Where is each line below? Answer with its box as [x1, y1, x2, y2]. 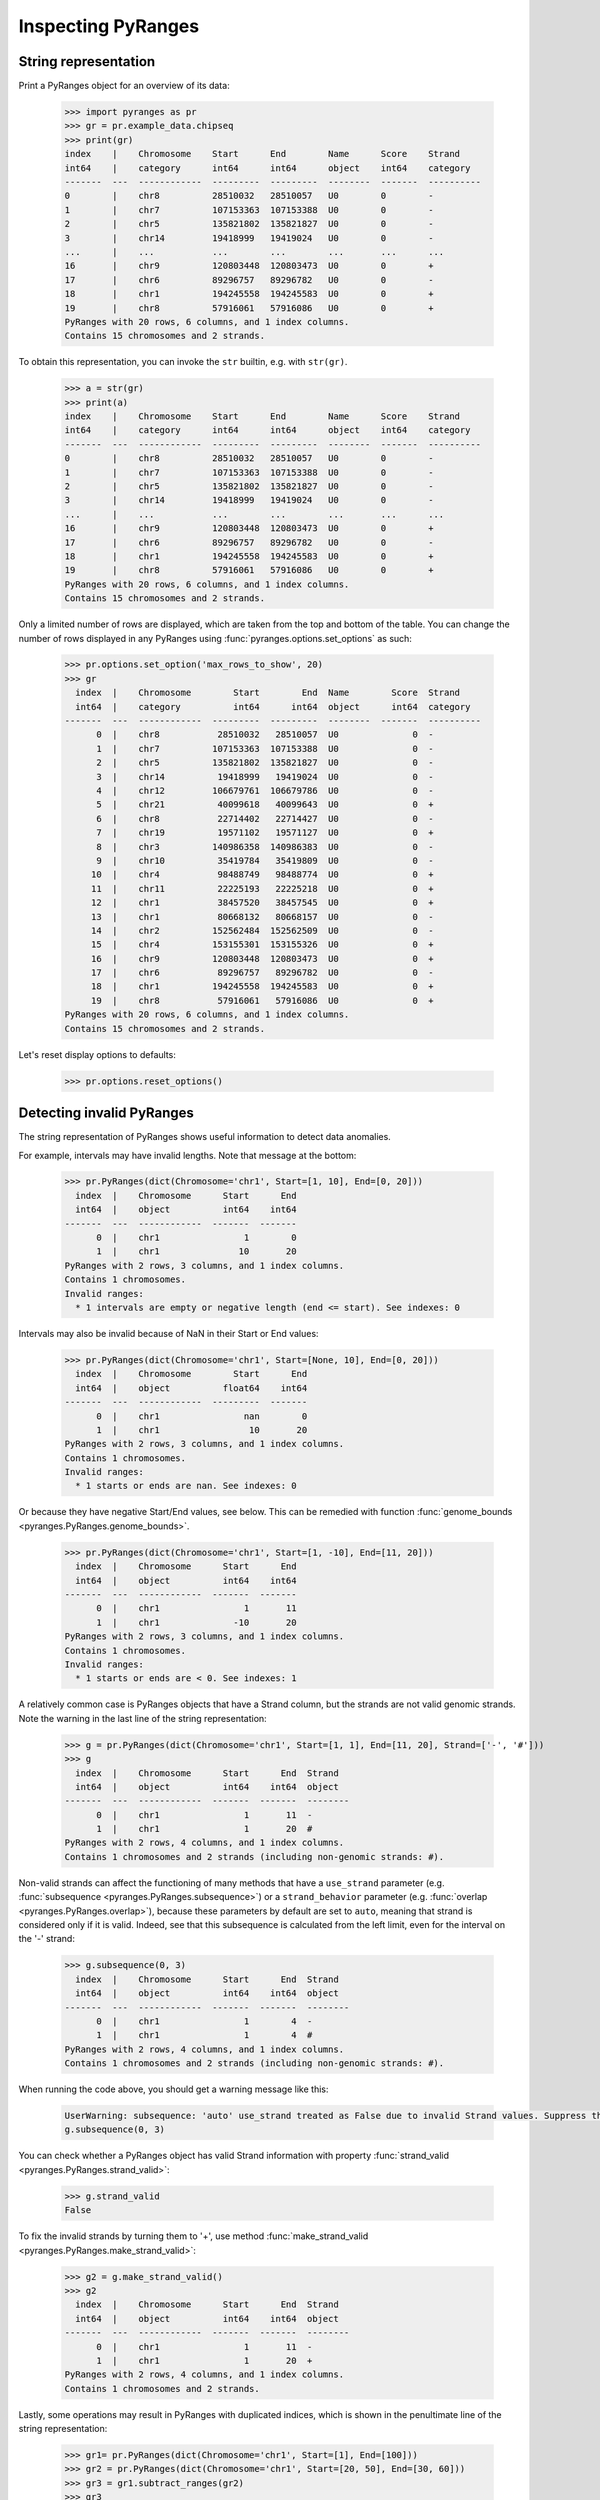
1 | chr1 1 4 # [96, 2030, 313, 2041]
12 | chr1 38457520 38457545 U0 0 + [90, 897, 434, 909]
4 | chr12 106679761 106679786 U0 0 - [96, 785, 434, 796]
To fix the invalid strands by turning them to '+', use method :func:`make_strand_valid [18, 2230, 369, 2242]
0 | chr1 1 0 [96, 1232, 297, 1244]
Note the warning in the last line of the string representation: [18, 1712, 267, 1724]
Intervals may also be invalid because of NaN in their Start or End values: [18, 1327, 319, 1339]
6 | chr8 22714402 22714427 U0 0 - [96, 813, 434, 824]
